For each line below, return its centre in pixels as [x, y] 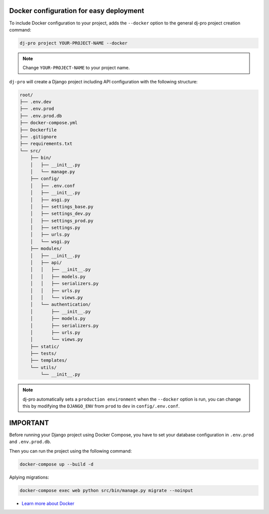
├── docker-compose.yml [49, 123]
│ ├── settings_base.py [62, 207]
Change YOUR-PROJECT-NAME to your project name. [76, 68]
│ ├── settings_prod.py [62, 221]
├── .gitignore [38, 137]
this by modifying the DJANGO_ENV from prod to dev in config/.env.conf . [101, 406]
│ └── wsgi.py [50, 242]
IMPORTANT [29, 423]
